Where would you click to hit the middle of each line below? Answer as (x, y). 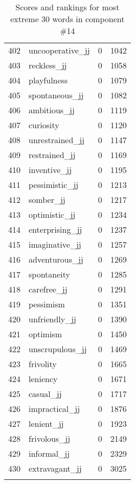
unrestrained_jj (57, 140)
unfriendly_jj (53, 319)
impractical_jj (54, 409)
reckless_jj (48, 65)
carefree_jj (48, 289)
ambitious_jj (52, 110)
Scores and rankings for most (67, 7)
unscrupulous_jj (58, 349)
